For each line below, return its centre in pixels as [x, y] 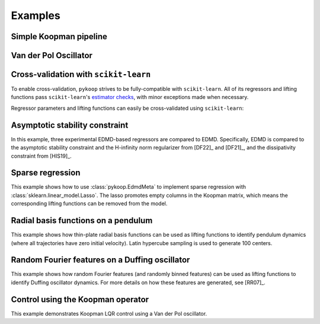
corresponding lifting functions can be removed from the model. [89, 204]
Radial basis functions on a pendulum [82, 220]
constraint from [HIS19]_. [41, 156]
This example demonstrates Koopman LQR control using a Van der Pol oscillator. [109, 313]
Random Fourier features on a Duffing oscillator [100, 260]
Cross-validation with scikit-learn [81, 74]
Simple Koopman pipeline [59, 36]
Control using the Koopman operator [80, 299]
